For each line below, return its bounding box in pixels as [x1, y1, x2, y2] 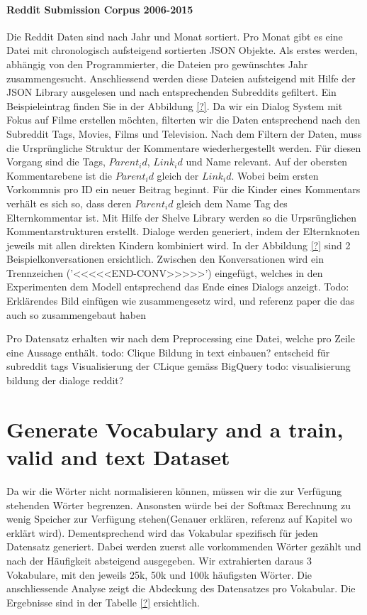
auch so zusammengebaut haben [6, 307, 146, 322]
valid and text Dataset [6, 442, 230, 472]
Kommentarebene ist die [6, 168, 113, 183]
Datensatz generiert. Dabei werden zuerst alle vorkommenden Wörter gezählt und [6, 539, 361, 554]
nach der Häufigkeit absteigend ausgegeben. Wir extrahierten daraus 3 [6, 553, 312, 567]
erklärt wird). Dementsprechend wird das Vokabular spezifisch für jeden [6, 525, 318, 540]
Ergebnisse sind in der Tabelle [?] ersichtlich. [6, 594, 200, 609]
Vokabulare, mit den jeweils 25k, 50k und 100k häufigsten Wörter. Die [6, 567, 312, 582]
